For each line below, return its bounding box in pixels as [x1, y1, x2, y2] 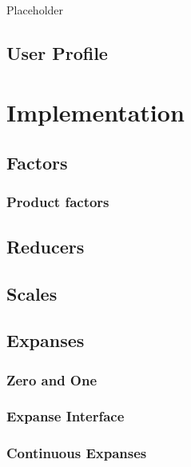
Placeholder [6, 2, 64, 18]
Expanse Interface [6, 406, 125, 426]
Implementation [6, 95, 185, 128]
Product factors [6, 192, 109, 212]
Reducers [6, 233, 85, 258]
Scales [6, 281, 58, 305]
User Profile [6, 40, 108, 65]
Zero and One [6, 369, 97, 389]
